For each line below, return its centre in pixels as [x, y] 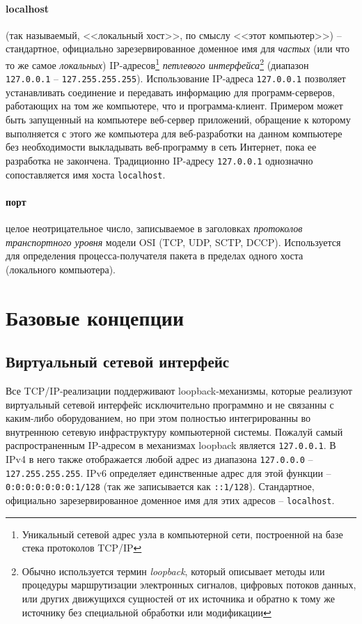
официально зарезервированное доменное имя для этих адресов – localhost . [170, 500]
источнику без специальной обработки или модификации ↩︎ [147, 612]
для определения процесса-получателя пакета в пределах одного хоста [155, 256]
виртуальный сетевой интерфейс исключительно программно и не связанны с [170, 404]
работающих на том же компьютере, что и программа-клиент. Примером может [174, 106]
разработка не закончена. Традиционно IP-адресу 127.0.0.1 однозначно [159, 160]
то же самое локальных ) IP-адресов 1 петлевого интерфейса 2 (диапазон [157, 63]
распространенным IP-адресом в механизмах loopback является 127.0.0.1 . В [171, 445]
